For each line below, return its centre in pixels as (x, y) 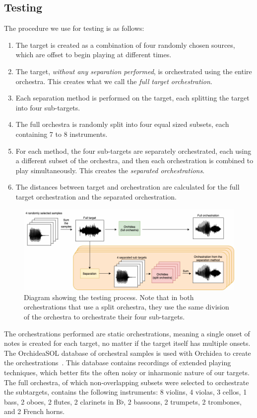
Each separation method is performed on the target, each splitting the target (132, 98)
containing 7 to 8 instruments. (62, 134)
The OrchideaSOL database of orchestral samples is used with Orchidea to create (128, 353)
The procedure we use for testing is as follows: (74, 28)
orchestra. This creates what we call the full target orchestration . (114, 81)
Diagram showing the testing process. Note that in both (109, 297)
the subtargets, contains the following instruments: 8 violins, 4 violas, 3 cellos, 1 (126, 392)
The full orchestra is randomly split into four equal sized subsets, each (122, 124)
